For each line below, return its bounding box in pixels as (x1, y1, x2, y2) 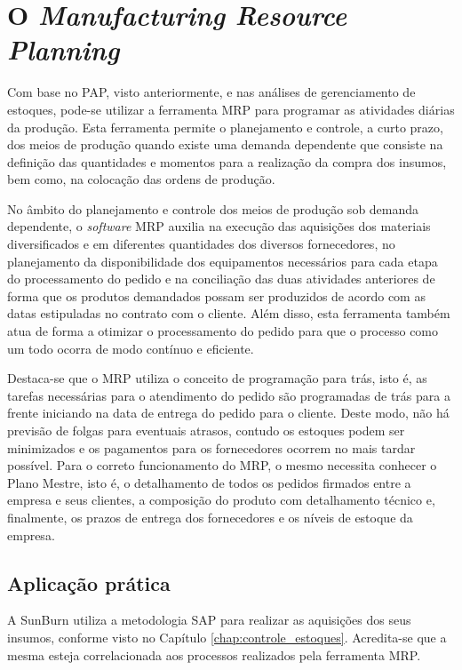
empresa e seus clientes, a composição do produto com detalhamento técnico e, (7, 491, 435, 509)
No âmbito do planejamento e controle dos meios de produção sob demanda (7, 199, 419, 218)
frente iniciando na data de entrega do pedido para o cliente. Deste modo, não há (7, 403, 450, 422)
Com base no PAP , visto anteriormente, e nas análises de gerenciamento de (7, 83, 416, 101)
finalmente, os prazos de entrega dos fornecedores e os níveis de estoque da (7, 507, 413, 526)
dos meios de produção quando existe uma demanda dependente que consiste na (7, 135, 443, 154)
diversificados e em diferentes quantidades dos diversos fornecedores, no (7, 235, 395, 253)
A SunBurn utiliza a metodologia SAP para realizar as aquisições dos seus (7, 610, 411, 629)
